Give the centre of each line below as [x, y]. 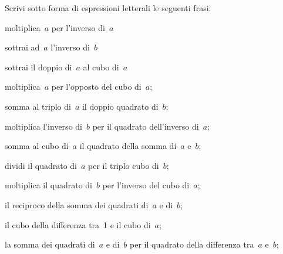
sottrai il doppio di [38, 67]
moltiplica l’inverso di [43, 126]
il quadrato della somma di [128, 146]
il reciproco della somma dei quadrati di [77, 204]
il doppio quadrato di [120, 106]
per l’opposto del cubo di [96, 87]
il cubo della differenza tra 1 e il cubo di [78, 224]
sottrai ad [22, 47]
